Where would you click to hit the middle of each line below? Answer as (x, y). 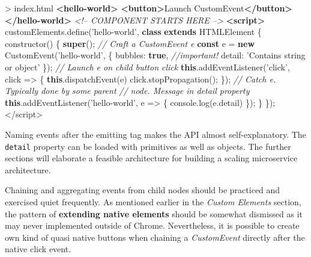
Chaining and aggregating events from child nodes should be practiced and (143, 190)
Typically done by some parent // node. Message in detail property (127, 91)
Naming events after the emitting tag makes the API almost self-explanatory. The (155, 134)
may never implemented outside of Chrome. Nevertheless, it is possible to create (152, 225)
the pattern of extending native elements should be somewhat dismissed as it (154, 213)
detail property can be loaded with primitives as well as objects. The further (148, 146)
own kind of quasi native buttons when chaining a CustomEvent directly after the (155, 237)
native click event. (38, 249)
